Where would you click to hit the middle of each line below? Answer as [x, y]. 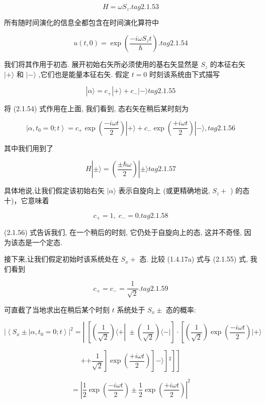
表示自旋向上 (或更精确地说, [164, 190]
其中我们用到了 [29, 148]
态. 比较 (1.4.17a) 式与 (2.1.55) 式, [194, 259]
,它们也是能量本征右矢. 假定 [84, 74]
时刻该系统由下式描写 [185, 74]
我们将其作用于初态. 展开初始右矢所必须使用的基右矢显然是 [101, 64]
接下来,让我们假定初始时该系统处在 [61, 259]
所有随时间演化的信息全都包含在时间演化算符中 [81, 22]
